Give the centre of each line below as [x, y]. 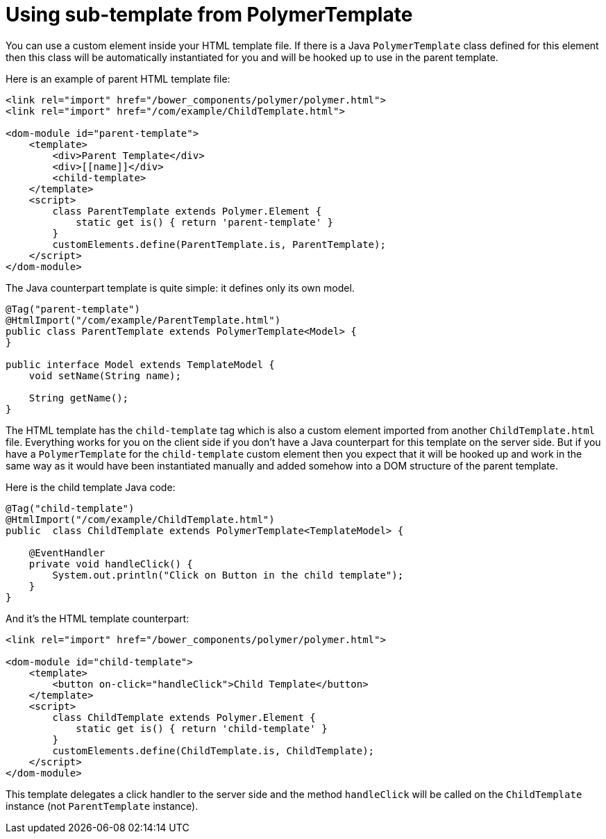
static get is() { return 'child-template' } [202, 728]
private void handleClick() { [111, 564]
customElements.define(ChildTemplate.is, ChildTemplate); [213, 750]
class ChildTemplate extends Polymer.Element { [184, 717]
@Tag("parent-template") [73, 309]
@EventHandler [67, 553]
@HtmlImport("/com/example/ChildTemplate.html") [140, 519]
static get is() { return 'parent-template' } [205, 222]
